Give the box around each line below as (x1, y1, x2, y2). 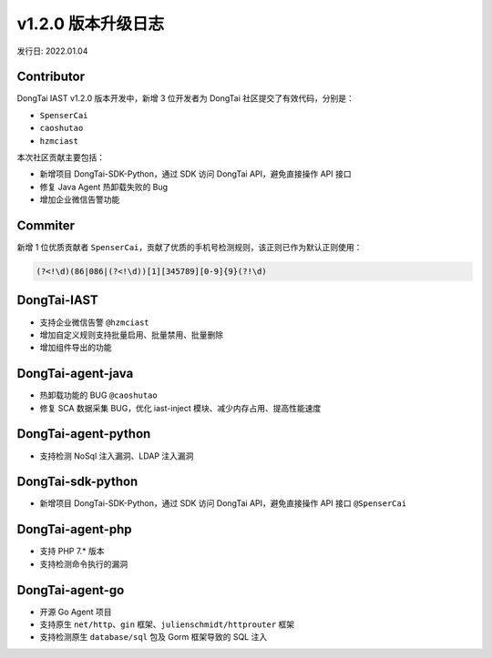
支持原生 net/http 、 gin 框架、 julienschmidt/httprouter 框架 (39, 619, 295, 630)
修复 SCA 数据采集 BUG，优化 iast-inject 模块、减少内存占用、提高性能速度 (39, 402, 322, 413)
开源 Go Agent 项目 (39, 606, 112, 617)
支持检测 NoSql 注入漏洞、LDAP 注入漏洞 (39, 450, 194, 461)
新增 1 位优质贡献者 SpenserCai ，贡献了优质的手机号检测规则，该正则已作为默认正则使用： (16, 242, 363, 253)
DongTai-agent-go (16, 582, 125, 598)
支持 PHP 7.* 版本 (39, 546, 105, 557)
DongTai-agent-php (16, 521, 132, 537)
